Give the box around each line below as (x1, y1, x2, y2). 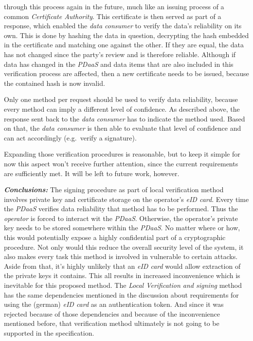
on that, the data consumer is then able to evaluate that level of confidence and (4, 123, 241, 133)
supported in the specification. (4, 328, 94, 338)
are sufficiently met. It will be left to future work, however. (4, 168, 180, 178)
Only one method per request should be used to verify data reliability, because (4, 94, 238, 104)
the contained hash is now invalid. (4, 78, 105, 88)
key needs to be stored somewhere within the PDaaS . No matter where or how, (4, 222, 240, 233)
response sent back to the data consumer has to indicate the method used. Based (4, 113, 245, 123)
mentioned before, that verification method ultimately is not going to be (4, 318, 219, 328)
